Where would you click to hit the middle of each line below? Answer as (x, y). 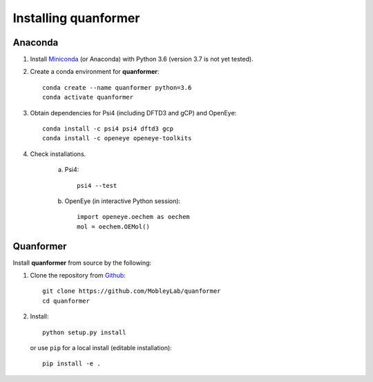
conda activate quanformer (88, 97)
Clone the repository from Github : (78, 276)
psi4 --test (97, 185)
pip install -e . (71, 364)
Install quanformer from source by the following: (82, 262)
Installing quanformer (76, 18)
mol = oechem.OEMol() (113, 227)
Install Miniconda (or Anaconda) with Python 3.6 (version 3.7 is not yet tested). (142, 59)
